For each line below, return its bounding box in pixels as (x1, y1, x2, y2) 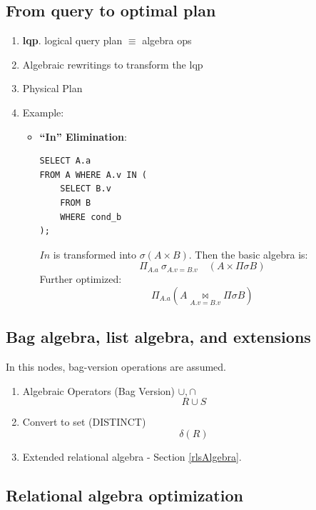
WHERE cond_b (60, 211, 122, 222)
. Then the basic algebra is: (188, 246, 308, 261)
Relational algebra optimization (6, 484, 243, 506)
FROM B (60, 197, 91, 208)
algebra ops (142, 33, 192, 48)
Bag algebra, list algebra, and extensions (6, 326, 311, 348)
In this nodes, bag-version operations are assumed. (6, 359, 226, 374)
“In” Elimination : (39, 129, 127, 144)
